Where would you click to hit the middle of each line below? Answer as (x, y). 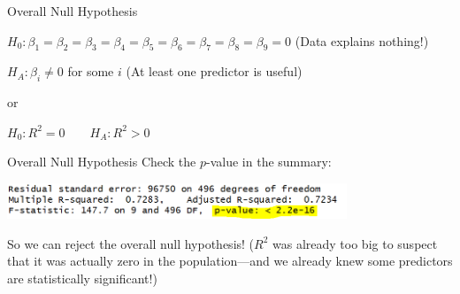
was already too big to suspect (355, 243)
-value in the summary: (269, 162)
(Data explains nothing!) (362, 40)
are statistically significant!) (82, 278)
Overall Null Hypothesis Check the (102, 162)
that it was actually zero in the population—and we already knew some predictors (230, 261)
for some (91, 71)
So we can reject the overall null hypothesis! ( (131, 243)
